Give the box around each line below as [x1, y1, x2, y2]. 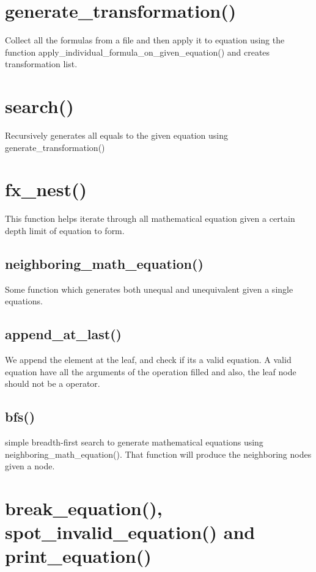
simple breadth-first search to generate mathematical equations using [5, 436, 263, 449]
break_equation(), [5, 496, 163, 521]
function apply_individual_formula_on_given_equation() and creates [5, 45, 270, 58]
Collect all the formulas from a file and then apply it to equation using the [5, 34, 285, 46]
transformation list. [5, 57, 78, 70]
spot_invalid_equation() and [5, 519, 255, 544]
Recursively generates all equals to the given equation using [5, 129, 228, 142]
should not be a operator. [5, 377, 100, 390]
